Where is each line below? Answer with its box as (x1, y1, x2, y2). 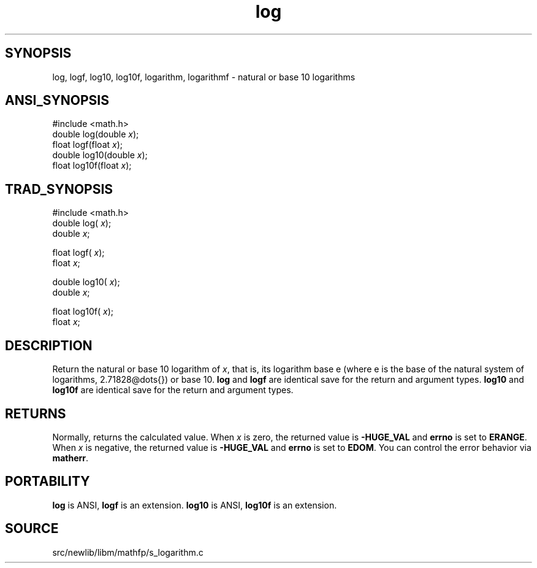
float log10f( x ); (52, 306, 113, 317)
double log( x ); (52, 218, 112, 229)
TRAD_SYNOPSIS (5, 181, 113, 197)
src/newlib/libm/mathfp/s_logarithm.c (52, 547, 204, 558)
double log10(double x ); (52, 150, 148, 161)
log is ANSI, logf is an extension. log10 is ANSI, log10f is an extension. (52, 499, 337, 510)
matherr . (52, 452, 89, 463)
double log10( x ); (52, 277, 120, 288)
